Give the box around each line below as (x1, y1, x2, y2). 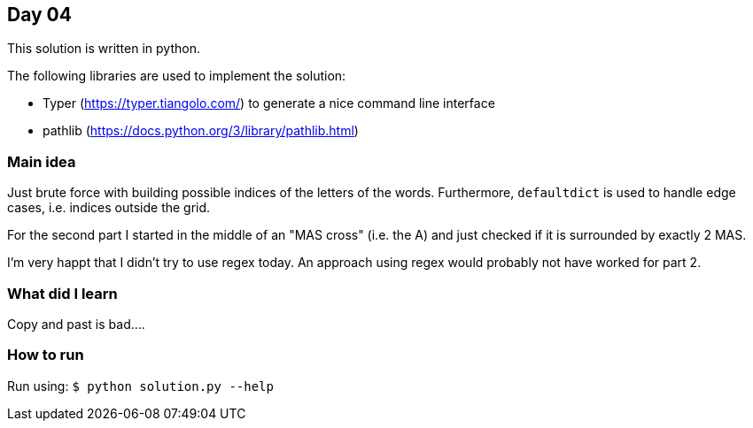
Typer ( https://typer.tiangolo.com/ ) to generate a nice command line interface (43, 96, 495, 111)
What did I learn (7, 284, 118, 302)
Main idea (7, 152, 76, 171)
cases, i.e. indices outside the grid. (7, 200, 211, 216)
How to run (7, 346, 84, 364)
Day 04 (7, 4, 72, 26)
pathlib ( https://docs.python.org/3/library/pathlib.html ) (43, 123, 359, 139)
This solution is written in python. (7, 41, 200, 57)
